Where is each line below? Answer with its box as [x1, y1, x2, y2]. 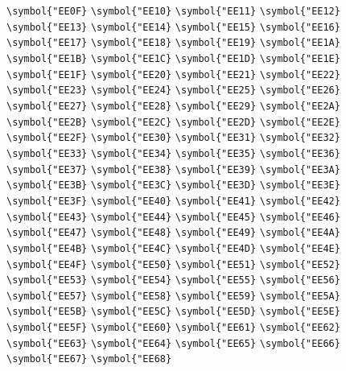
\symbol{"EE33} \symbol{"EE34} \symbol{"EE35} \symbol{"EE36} [6, 147, 340, 159]
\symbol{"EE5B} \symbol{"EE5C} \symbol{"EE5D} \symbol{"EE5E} [6, 306, 340, 318]
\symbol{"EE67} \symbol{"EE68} [6, 353, 172, 365]
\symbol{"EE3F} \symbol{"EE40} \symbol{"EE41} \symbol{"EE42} [6, 195, 340, 207]
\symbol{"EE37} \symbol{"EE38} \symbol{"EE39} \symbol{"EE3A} [6, 163, 340, 175]
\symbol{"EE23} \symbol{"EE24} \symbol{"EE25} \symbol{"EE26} [6, 85, 340, 97]
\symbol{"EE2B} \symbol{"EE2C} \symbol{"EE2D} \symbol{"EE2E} [6, 116, 340, 128]
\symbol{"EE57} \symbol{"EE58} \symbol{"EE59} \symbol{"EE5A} [6, 290, 340, 302]
